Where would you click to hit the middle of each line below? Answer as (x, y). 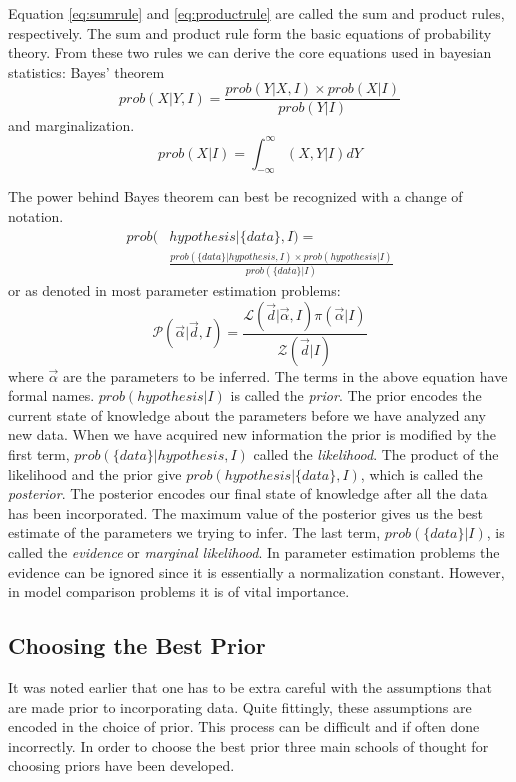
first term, (39, 454)
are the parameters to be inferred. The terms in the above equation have (285, 375)
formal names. (51, 395)
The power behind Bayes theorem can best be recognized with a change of (235, 196)
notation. (36, 215)
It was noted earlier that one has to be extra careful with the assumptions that (250, 687)
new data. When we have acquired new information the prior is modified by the (252, 434)
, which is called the (421, 473)
